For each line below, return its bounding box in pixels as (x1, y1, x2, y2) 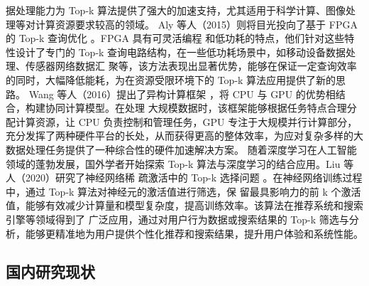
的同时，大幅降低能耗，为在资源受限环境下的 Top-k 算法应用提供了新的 (6, 72, 336, 87)
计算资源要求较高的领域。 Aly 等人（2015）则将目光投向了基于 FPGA (35, 16, 358, 31)
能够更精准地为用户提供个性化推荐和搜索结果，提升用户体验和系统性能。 (25, 226, 363, 240)
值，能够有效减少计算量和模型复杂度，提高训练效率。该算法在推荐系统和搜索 (6, 198, 363, 213)
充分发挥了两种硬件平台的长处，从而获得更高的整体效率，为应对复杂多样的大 (6, 128, 363, 143)
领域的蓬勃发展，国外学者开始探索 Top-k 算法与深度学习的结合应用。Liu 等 (6, 156, 354, 171)
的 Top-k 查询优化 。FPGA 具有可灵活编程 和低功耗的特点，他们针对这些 (6, 31, 345, 46)
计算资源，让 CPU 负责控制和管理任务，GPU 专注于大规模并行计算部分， (15, 114, 358, 129)
